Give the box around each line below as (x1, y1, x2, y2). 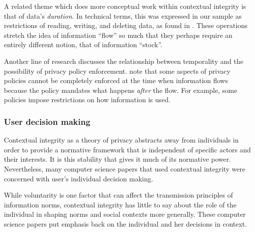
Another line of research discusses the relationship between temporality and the (4, 56, 244, 66)
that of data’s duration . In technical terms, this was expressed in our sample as (4, 10, 242, 21)
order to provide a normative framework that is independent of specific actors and (4, 144, 251, 154)
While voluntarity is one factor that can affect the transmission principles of (4, 190, 233, 200)
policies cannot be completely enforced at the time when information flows (4, 75, 228, 86)
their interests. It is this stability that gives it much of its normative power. (4, 154, 231, 164)
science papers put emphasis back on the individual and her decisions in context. (4, 218, 247, 229)
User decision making (4, 115, 90, 127)
